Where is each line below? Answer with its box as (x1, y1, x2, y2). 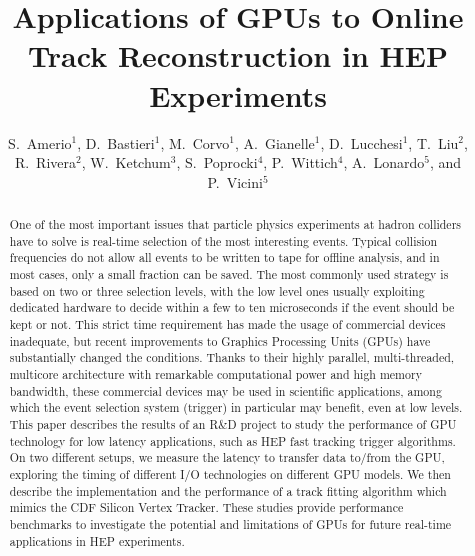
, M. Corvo (160, 132, 230, 153)
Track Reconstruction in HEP (28, 35, 448, 76)
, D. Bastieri (77, 132, 155, 153)
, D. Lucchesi (320, 132, 403, 153)
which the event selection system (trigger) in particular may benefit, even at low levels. (9, 399, 463, 416)
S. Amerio (8, 132, 72, 153)
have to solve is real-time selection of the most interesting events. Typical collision (9, 232, 437, 249)
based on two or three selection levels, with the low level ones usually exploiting (9, 282, 425, 299)
